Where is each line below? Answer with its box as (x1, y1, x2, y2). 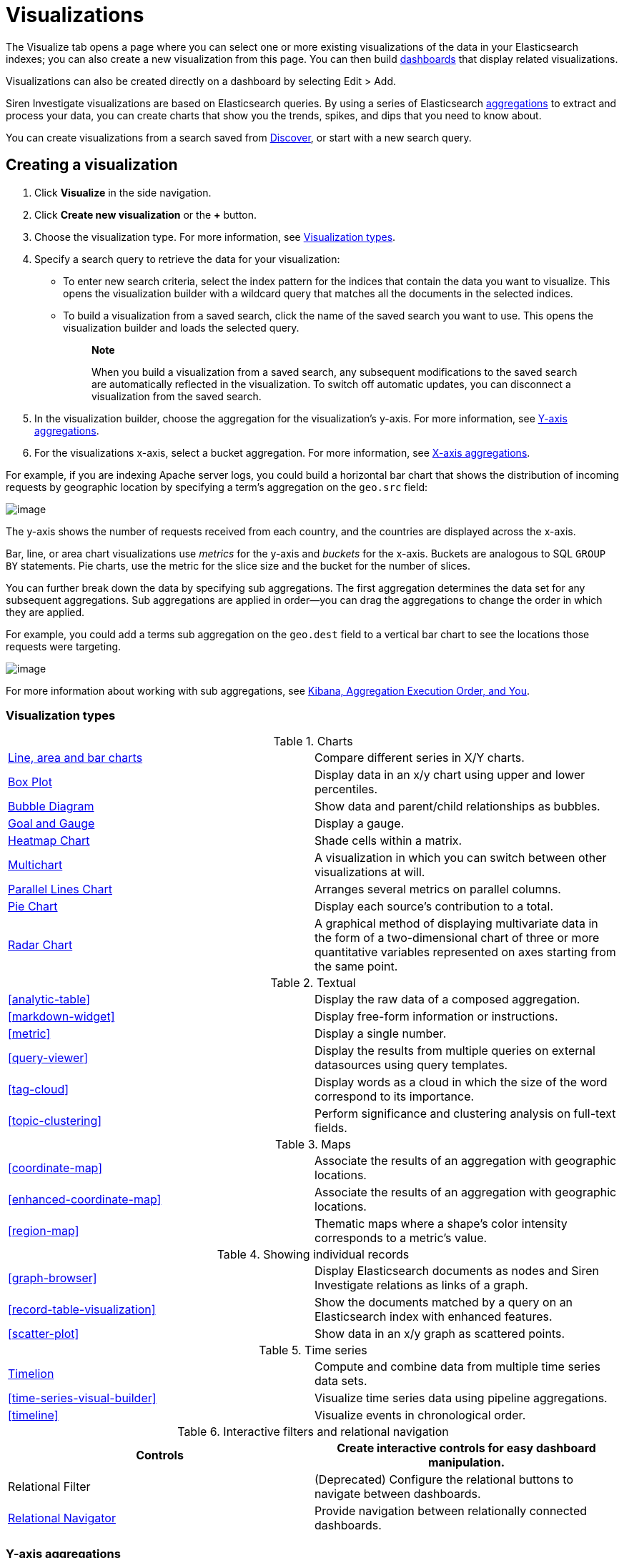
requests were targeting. (6, 640, 122, 653)
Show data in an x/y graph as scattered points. (315, 1326, 565, 1341)
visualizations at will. (315, 865, 425, 880)
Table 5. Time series (259, 1343, 367, 1358)
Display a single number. (315, 1026, 447, 1041)
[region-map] (8, 1224, 79, 1239)
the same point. (315, 959, 398, 974)
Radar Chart (8, 938, 73, 953)
